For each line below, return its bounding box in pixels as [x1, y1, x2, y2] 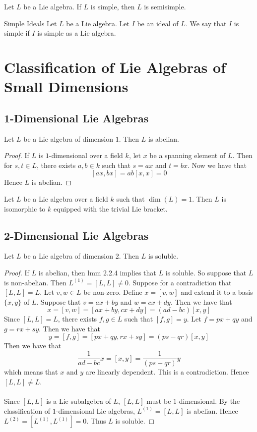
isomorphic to [4, 203, 46, 214]
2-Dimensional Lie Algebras [4, 227, 149, 243]
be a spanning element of [149, 150, 226, 161]
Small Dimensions [4, 76, 128, 97]
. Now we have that [187, 160, 247, 170]
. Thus [86, 416, 106, 426]
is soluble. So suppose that [165, 267, 247, 277]
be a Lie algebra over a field [23, 193, 108, 204]
